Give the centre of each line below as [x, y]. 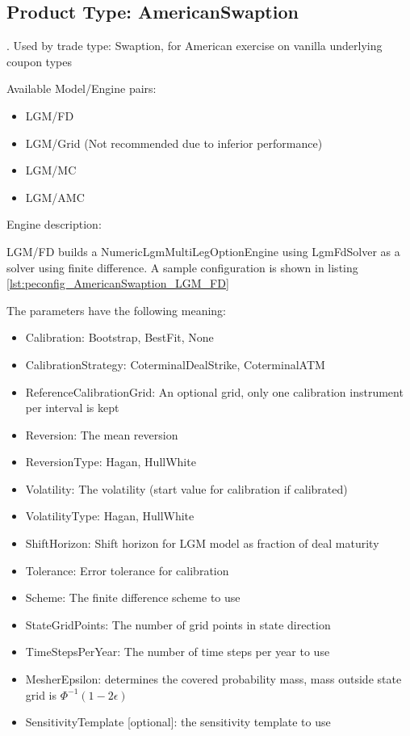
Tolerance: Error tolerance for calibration [127, 570]
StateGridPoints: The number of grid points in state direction [178, 624]
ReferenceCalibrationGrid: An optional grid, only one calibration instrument [214, 391]
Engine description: [54, 224]
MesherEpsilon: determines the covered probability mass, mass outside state [213, 679]
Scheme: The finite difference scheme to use [133, 597]
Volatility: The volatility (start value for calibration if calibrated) [186, 488]
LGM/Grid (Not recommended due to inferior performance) [174, 143]
